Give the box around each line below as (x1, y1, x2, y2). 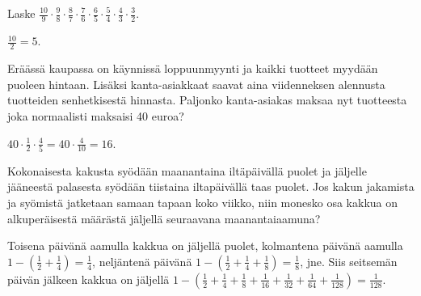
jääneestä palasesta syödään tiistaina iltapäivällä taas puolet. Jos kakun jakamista (7, 178, 415, 195)
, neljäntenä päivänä (92, 252, 192, 269)
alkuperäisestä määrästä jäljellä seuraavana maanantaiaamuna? (7, 209, 321, 226)
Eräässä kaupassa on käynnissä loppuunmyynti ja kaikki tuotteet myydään (7, 60, 378, 77)
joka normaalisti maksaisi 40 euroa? (7, 107, 184, 124)
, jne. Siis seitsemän (300, 252, 398, 269)
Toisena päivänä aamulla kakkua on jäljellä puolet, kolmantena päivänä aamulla (7, 237, 403, 254)
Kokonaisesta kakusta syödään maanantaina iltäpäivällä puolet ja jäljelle (7, 162, 367, 179)
